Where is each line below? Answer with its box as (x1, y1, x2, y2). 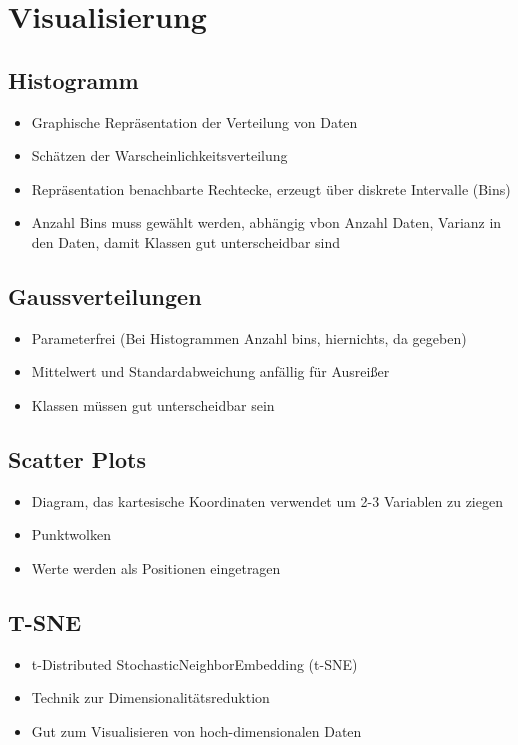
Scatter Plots (8, 443, 146, 474)
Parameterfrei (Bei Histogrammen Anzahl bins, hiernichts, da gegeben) (31, 327, 467, 348)
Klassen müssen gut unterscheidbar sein (31, 394, 275, 415)
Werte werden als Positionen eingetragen (31, 557, 281, 578)
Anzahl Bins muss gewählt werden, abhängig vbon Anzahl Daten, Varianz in (31, 212, 502, 233)
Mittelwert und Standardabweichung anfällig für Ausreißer (31, 361, 390, 382)
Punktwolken (31, 524, 111, 545)
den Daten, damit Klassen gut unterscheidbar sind (31, 231, 341, 252)
